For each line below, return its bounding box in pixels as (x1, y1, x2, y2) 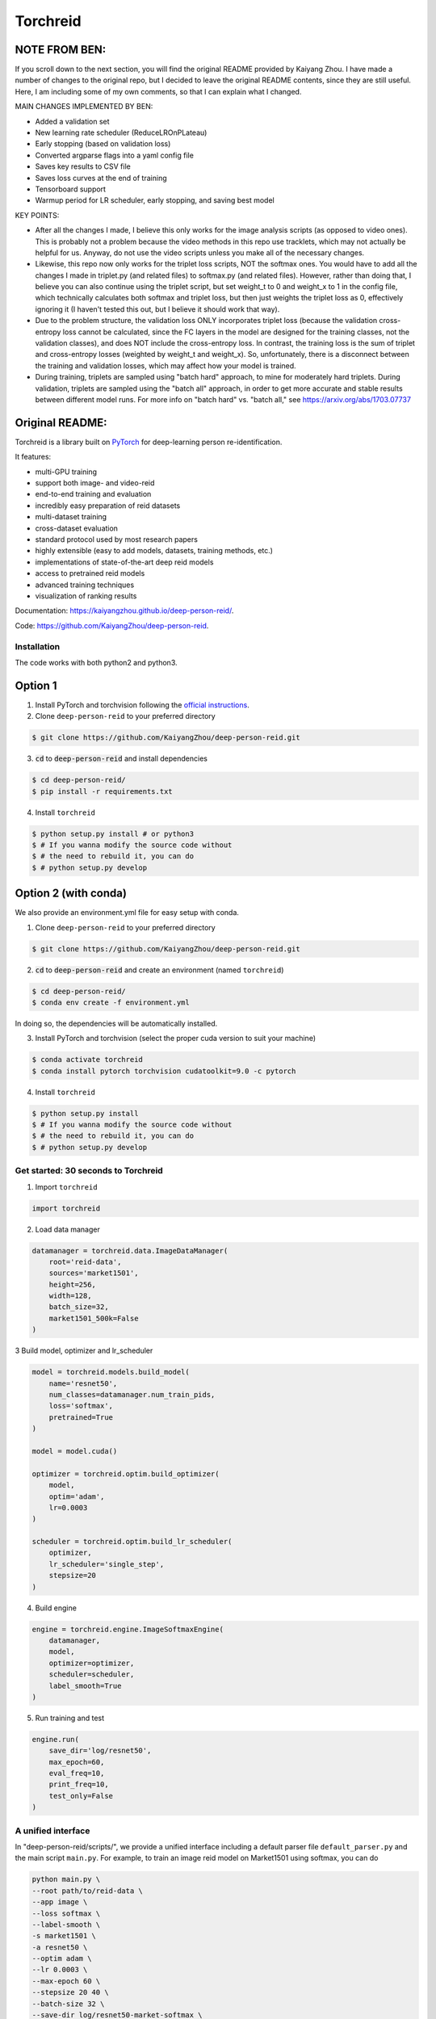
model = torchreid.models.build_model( (31, 1367, 190, 1377)
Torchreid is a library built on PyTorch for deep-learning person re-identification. (15, 437, 283, 447)
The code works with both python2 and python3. (15, 657, 178, 667)
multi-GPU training (35, 467, 97, 476)
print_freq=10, (48, 1780, 109, 1789)
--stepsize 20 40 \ (31, 1988, 109, 1997)
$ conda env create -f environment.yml (31, 997, 190, 1007)
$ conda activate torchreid (31, 1055, 143, 1064)
